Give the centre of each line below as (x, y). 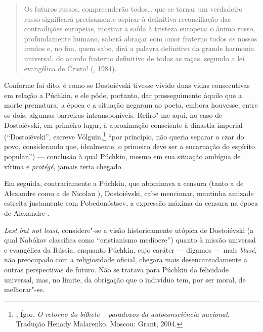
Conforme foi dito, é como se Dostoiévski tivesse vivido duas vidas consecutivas (127, 85)
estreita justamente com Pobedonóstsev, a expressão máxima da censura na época (131, 203)
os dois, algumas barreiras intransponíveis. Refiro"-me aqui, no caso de (113, 114)
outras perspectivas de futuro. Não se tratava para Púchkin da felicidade (117, 269)
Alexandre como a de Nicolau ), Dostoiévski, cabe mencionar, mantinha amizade (129, 193)
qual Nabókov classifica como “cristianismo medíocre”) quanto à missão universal (130, 240)
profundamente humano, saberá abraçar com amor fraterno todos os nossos (141, 38)
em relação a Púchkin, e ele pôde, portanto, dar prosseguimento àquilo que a (123, 95)
